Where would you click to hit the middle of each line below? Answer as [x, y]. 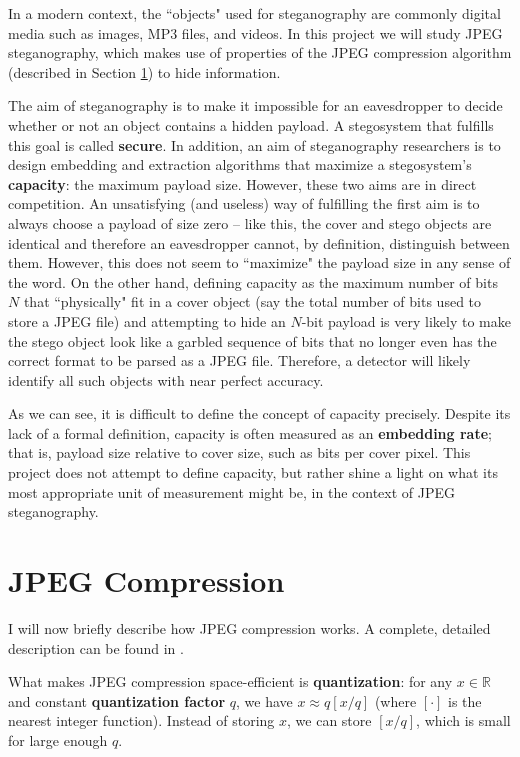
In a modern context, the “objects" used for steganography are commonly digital [254, 13]
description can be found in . [96, 647]
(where [395, 700]
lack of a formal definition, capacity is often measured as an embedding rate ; [250, 432]
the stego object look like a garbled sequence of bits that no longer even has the [252, 340]
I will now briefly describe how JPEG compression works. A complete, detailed [249, 627]
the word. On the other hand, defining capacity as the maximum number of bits [253, 281]
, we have [264, 700]
